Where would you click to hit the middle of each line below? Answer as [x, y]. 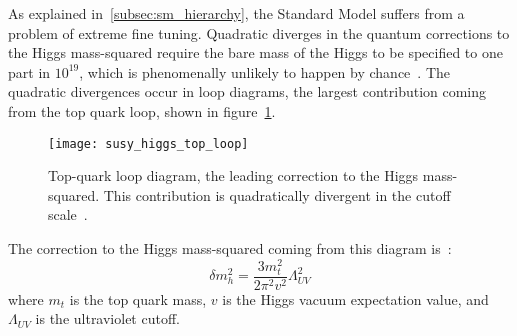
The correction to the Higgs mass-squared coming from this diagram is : [230, 248]
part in [29, 71]
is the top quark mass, [138, 298]
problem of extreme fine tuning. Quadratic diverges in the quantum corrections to [259, 32]
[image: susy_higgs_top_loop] [148, 143]
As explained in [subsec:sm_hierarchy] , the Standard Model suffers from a [236, 13]
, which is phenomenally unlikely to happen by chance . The [265, 71]
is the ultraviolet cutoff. [107, 318]
